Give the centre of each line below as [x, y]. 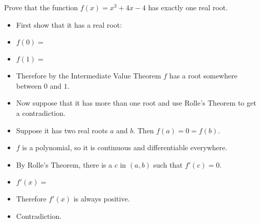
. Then [144, 130]
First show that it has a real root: [69, 24]
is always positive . [102, 199]
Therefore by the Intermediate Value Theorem [89, 76]
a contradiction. [41, 113]
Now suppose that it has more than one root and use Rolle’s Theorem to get [136, 103]
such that [168, 164]
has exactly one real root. [188, 7]
